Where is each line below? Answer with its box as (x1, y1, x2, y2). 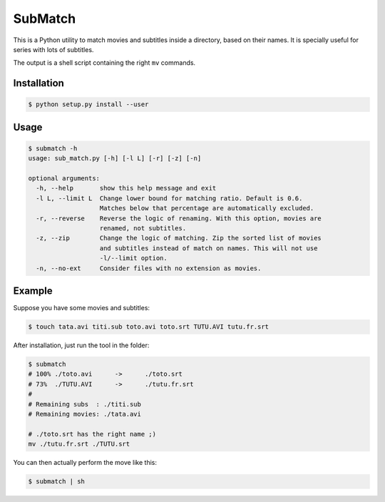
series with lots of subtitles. (13, 45, 94, 53)
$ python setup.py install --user (28, 101, 149, 108)
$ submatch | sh (28, 478, 86, 486)
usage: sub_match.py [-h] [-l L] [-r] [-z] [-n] (28, 154, 202, 163)
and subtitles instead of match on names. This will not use (99, 244, 318, 252)
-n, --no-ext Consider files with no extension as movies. (36, 264, 262, 272)
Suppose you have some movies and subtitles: (13, 304, 150, 312)
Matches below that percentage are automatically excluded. (99, 204, 314, 212)
